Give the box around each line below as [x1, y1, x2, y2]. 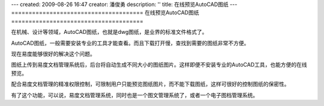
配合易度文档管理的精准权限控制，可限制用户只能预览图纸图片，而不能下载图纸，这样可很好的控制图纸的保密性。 [11, 80, 290, 88]
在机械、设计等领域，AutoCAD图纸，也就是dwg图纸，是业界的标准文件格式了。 [11, 29, 208, 36]
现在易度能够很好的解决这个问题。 [11, 50, 95, 57]
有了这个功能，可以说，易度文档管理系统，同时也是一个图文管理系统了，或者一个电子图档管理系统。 [11, 91, 258, 98]
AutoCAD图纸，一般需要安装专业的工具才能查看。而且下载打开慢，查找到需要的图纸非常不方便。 [11, 39, 250, 46]
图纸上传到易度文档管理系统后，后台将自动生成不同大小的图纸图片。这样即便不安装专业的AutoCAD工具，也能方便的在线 [11, 61, 307, 68]
